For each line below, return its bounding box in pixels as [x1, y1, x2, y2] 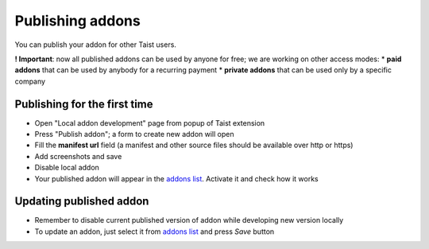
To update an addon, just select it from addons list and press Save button [34, 227, 275, 236]
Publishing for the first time [14, 97, 154, 111]
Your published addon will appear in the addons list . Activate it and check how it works [34, 173, 319, 183]
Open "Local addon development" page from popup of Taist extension [34, 118, 265, 127]
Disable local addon [34, 163, 99, 173]
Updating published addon [14, 195, 149, 208]
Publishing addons [14, 12, 141, 29]
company [14, 76, 46, 86]
